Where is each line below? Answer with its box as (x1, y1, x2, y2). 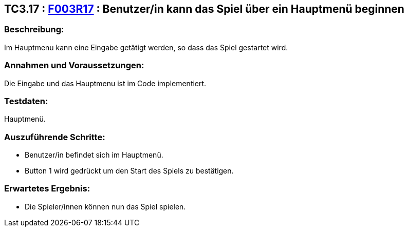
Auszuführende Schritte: (4, 131, 105, 142)
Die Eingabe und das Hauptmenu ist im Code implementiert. (4, 79, 207, 88)
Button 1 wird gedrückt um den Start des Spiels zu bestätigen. (25, 166, 234, 176)
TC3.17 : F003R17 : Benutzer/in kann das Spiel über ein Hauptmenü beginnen (4, 3, 404, 15)
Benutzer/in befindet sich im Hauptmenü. (25, 150, 163, 160)
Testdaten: (4, 95, 48, 106)
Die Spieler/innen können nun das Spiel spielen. (25, 202, 186, 211)
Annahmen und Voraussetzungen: (4, 60, 144, 71)
